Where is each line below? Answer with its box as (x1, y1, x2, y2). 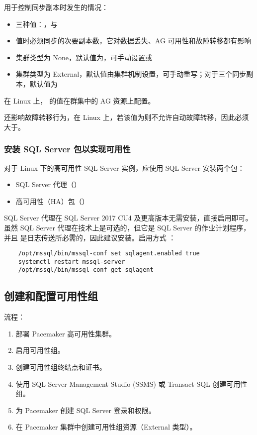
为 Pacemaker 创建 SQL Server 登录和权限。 (15, 405, 156, 415)
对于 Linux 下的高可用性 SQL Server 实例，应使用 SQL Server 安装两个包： (4, 162, 245, 173)
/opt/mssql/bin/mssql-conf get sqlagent (18, 266, 154, 274)
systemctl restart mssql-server (18, 258, 125, 265)
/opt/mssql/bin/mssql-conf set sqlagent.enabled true (18, 250, 200, 257)
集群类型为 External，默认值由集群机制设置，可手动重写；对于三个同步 (15, 69, 247, 79)
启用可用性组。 (15, 345, 65, 355)
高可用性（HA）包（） (15, 196, 89, 206)
